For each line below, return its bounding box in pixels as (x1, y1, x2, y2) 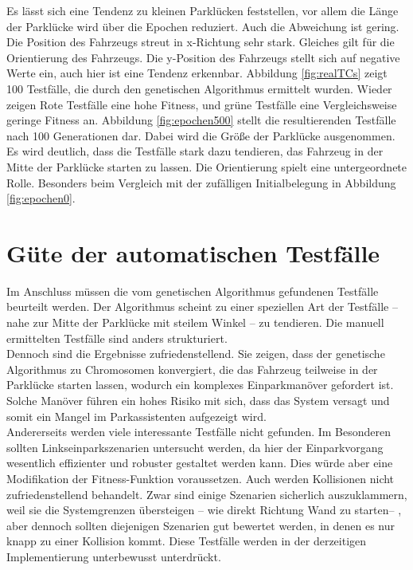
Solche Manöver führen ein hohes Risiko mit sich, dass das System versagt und (6, 392, 390, 408)
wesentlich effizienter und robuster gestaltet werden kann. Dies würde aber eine (6, 454, 393, 471)
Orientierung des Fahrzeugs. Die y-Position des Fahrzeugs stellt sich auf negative (6, 49, 400, 65)
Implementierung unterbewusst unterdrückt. (6, 548, 221, 564)
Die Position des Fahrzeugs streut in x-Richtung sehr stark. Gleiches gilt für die (6, 33, 395, 50)
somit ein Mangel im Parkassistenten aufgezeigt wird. (6, 407, 267, 424)
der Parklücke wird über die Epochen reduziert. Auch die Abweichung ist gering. (6, 18, 399, 34)
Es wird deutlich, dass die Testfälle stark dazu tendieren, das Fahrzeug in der (6, 143, 384, 159)
